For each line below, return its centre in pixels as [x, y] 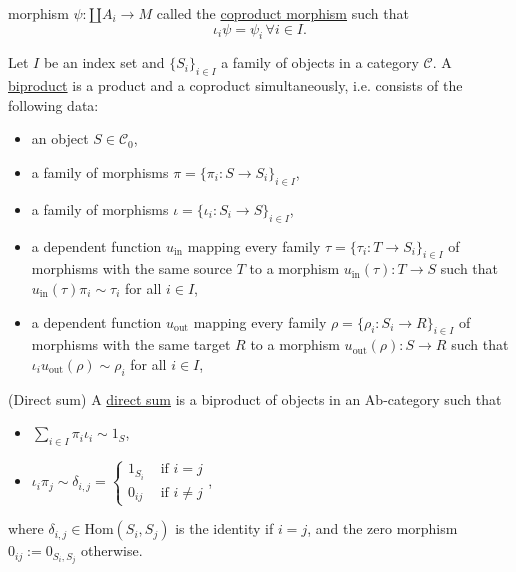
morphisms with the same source [132, 268]
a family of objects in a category [320, 62]
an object [60, 138]
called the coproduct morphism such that [282, 13]
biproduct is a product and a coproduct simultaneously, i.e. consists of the [235, 85]
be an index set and [104, 62]
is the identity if [224, 528]
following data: [53, 104]
